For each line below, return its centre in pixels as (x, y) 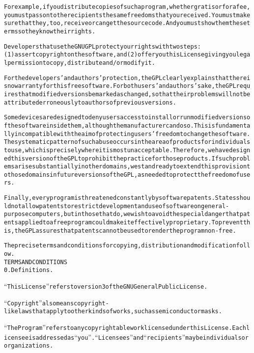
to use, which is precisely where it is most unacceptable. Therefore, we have (117, 150)
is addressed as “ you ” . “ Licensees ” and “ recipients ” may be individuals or (139, 337)
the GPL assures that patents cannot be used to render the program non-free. (125, 231)
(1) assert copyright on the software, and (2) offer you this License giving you (120, 55)
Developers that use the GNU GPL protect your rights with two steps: (102, 46)
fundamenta (233, 125)
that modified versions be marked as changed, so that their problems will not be (134, 94)
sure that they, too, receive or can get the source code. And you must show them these (126, 23)
